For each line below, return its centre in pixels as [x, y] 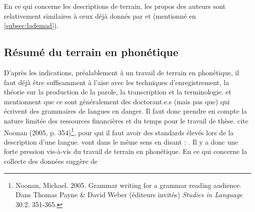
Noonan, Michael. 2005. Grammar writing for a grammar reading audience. [128, 185]
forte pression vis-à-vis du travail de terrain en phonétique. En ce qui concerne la [126, 151]
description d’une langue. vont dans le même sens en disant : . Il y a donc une [121, 141]
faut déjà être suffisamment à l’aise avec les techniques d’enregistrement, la [117, 82]
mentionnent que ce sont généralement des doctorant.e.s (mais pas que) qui [117, 101]
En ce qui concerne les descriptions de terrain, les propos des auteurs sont [115, 6]
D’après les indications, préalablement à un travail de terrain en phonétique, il [122, 72]
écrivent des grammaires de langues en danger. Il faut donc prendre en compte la [126, 111]
